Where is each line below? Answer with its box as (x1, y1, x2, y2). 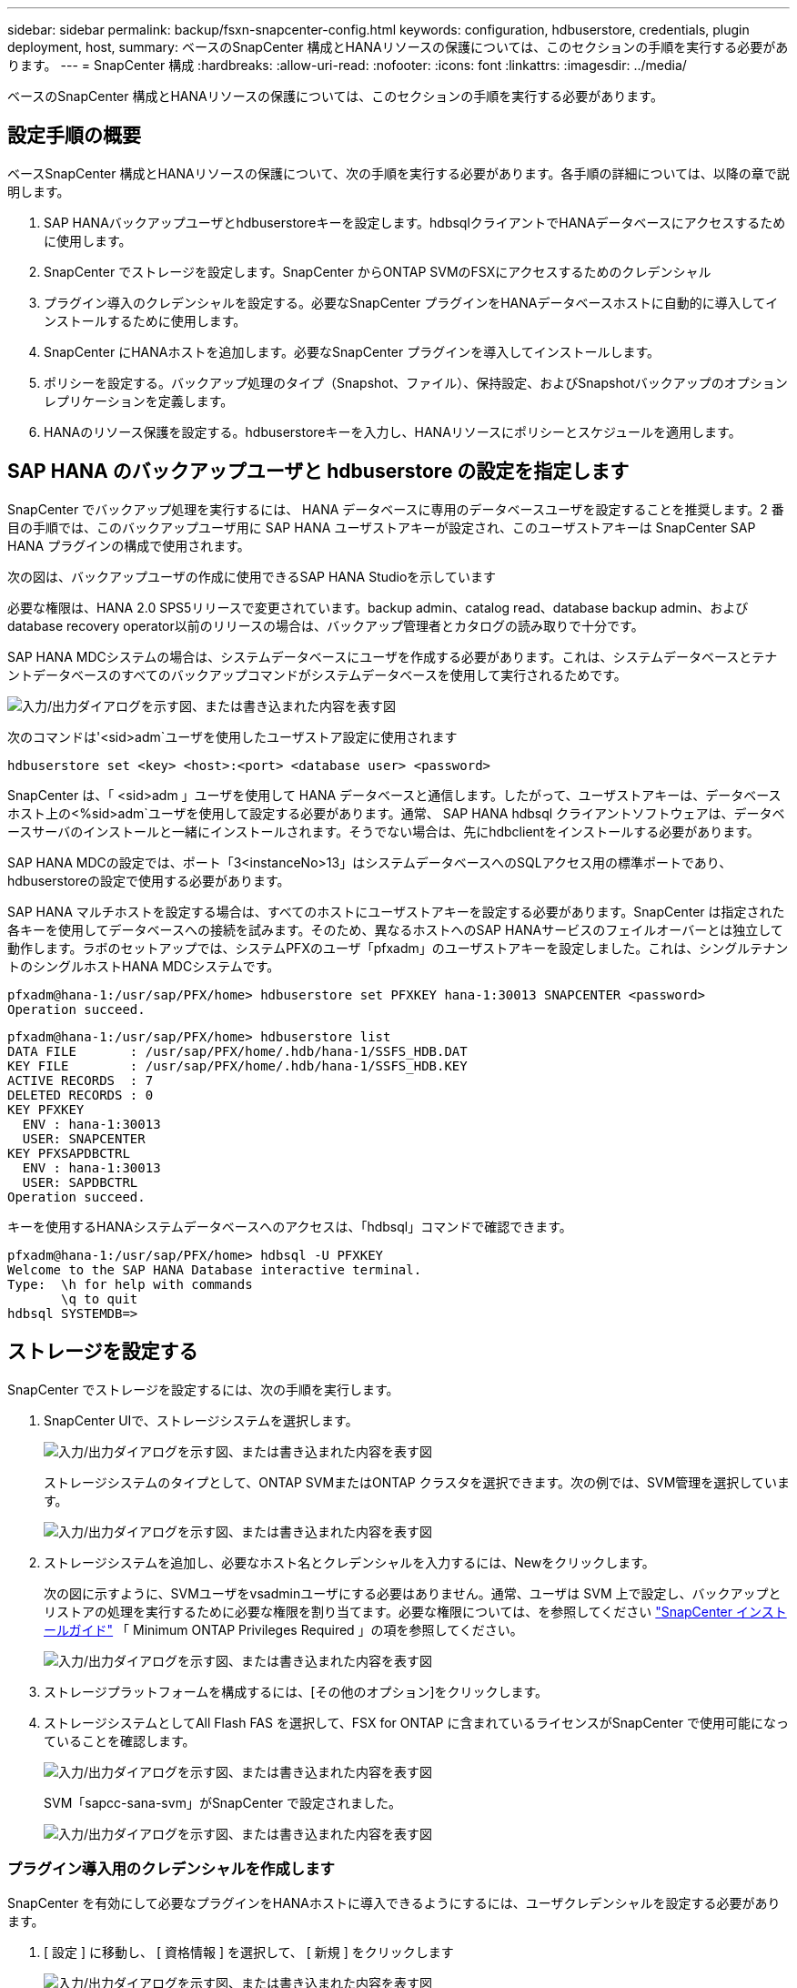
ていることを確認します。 (44, 1732, 196, 1749)
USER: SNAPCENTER (22, 1131, 146, 1146)
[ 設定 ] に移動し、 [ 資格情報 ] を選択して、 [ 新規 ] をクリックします (44, 1944, 454, 1961)
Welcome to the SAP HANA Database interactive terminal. (7, 1262, 422, 1277)
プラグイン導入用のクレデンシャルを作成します (7, 1859, 335, 1878)
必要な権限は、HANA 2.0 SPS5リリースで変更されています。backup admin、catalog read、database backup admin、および (7, 599, 749, 615)
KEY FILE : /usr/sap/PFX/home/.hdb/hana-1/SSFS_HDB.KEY (7, 1058, 468, 1073)
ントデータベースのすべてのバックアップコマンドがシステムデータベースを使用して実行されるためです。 (7, 666, 627, 683)
